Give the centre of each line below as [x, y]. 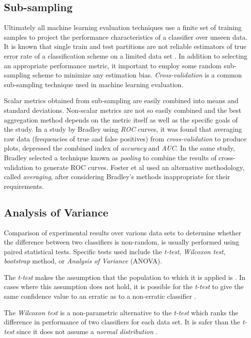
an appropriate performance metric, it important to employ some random [113, 65]
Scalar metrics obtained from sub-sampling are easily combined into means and [121, 100]
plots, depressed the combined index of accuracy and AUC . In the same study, [119, 148]
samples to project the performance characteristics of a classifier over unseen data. [126, 37]
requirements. [24, 186]
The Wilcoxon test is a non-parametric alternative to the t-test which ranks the [121, 312]
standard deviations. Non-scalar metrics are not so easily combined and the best [123, 110]
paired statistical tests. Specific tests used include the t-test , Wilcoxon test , [115, 251]
